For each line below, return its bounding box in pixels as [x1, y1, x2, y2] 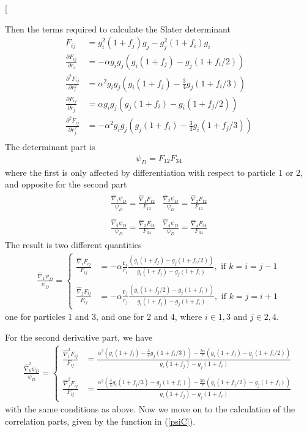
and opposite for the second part [5, 178, 127, 191]
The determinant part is [5, 140, 95, 153]
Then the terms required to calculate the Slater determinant [5, 22, 231, 35]
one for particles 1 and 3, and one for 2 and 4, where [5, 310, 202, 323]
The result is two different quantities [5, 238, 142, 251]
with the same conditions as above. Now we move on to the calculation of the [5, 403, 295, 415]
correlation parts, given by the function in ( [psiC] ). [5, 414, 196, 427]
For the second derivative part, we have [5, 330, 153, 343]
